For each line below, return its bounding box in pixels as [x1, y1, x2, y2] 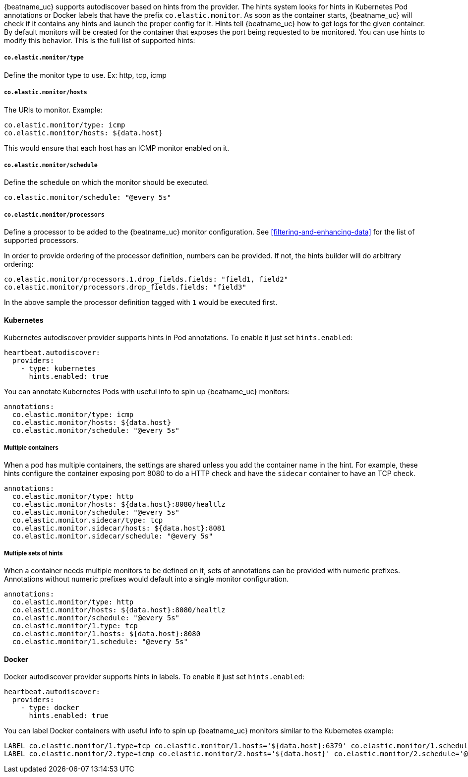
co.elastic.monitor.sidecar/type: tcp [12, 516, 163, 525]
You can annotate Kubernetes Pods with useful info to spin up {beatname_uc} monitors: [4, 387, 290, 396]
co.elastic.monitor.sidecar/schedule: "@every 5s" [12, 532, 213, 540]
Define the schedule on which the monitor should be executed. [4, 178, 209, 187]
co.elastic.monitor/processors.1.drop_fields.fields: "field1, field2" [4, 275, 289, 284]
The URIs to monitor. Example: [4, 105, 103, 114]
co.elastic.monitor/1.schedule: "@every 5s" [12, 637, 188, 646]
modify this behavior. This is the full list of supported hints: [4, 36, 195, 45]
